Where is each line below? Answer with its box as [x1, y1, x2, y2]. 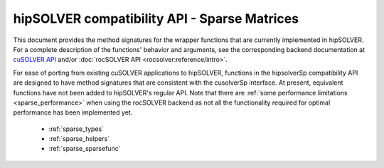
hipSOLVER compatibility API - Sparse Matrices [13, 11, 299, 26]
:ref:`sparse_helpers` [48, 135, 110, 143]
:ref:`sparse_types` [48, 125, 105, 133]
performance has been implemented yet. [13, 108, 133, 117]
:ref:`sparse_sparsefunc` [48, 145, 121, 153]
